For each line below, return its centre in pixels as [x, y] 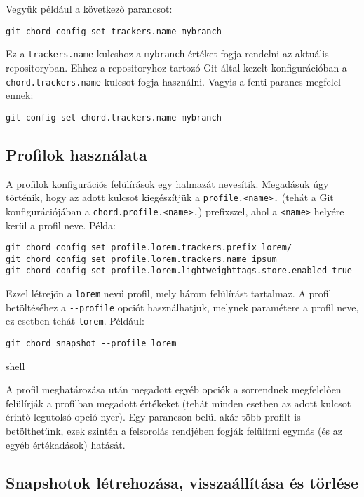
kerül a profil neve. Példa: [61, 225]
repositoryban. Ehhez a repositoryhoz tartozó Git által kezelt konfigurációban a [176, 67]
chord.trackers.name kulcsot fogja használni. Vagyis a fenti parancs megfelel [173, 81]
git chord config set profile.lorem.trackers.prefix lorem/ [149, 248]
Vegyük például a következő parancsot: [89, 8]
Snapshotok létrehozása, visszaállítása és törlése [182, 482]
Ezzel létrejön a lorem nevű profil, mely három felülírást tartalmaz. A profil [169, 293]
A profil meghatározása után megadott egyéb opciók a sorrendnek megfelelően [174, 389]
